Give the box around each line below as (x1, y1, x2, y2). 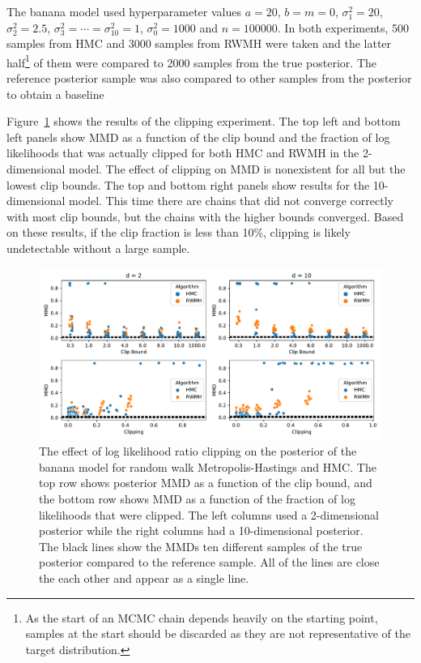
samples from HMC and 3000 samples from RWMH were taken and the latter (6, 35, 392, 52)
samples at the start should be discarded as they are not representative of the (25, 625, 410, 642)
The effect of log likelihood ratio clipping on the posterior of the (39, 443, 357, 460)
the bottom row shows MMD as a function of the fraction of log (39, 490, 355, 507)
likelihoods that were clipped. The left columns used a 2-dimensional (39, 506, 379, 523)
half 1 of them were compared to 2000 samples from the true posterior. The (6, 51, 377, 71)
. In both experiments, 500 (277, 19, 410, 36)
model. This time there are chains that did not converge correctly (69, 192, 393, 209)
